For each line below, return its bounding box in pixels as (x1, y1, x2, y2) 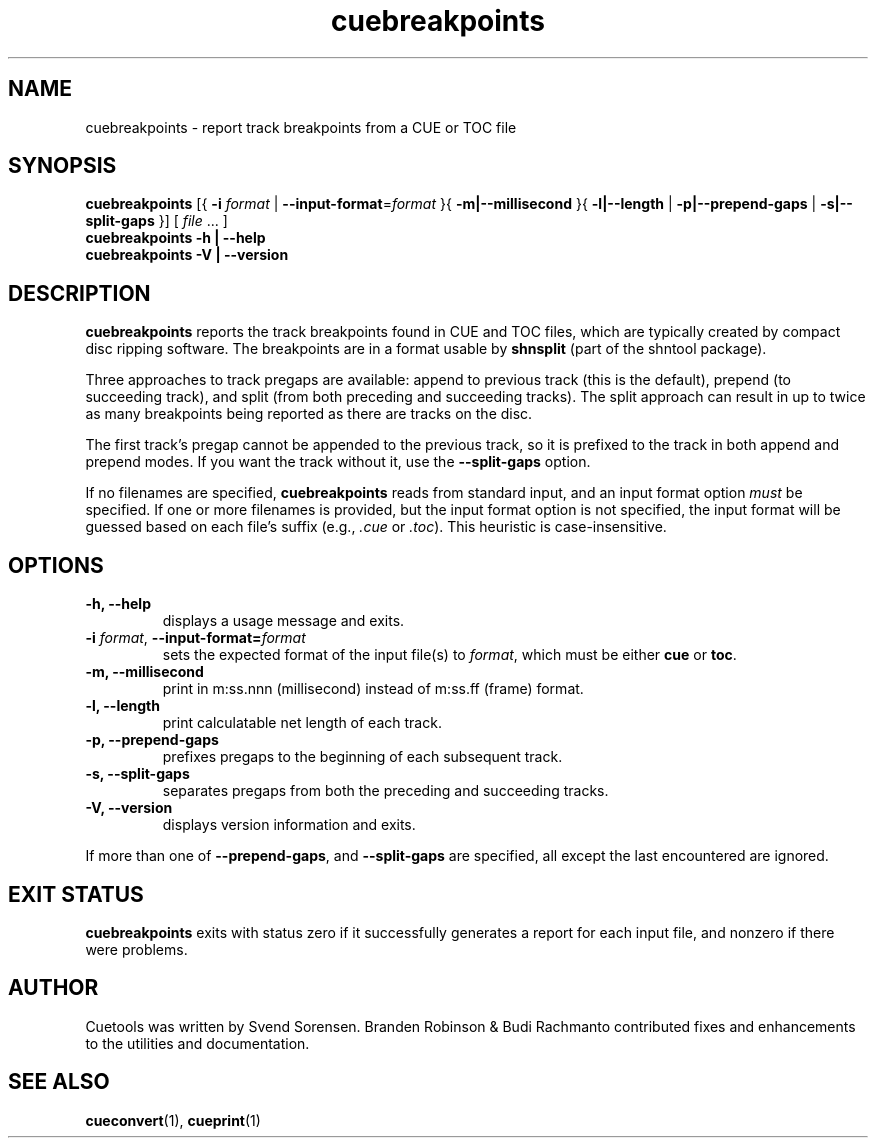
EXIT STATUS (8, 881, 144, 907)
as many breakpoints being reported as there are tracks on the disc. (85, 405, 533, 423)
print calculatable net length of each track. (162, 714, 442, 732)
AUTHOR (8, 975, 99, 1001)
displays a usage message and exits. (162, 612, 405, 630)
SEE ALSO (8, 1069, 110, 1095)
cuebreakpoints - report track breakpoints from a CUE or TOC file (85, 118, 517, 136)
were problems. (85, 940, 188, 958)
